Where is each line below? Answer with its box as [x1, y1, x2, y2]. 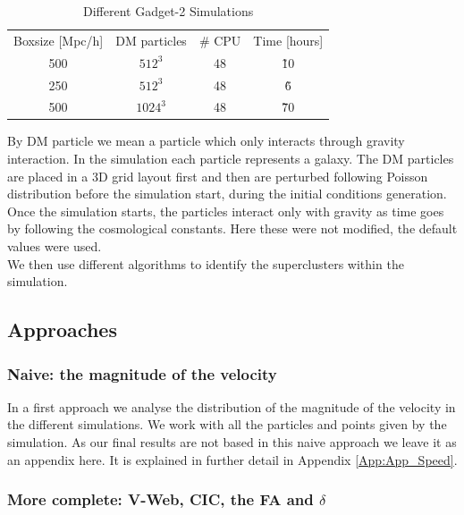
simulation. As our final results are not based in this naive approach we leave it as [7, 433, 457, 451]
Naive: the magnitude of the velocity [7, 362, 277, 384]
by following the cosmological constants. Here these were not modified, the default [7, 219, 458, 238]
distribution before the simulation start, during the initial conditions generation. [7, 184, 447, 203]
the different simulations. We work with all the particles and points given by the [7, 415, 447, 434]
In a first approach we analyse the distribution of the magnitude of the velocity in [7, 397, 456, 416]
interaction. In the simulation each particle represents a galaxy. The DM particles [7, 149, 454, 168]
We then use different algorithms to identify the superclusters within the [7, 254, 404, 273]
